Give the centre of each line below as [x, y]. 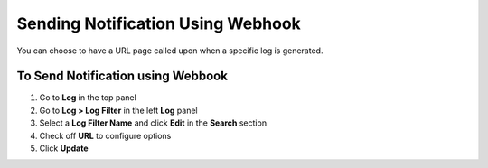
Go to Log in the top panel [88, 98]
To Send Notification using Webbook [122, 76]
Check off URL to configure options [105, 135]
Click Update [64, 148]
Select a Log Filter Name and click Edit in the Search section [153, 123]
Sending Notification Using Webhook [159, 23]
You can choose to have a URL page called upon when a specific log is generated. [170, 51]
